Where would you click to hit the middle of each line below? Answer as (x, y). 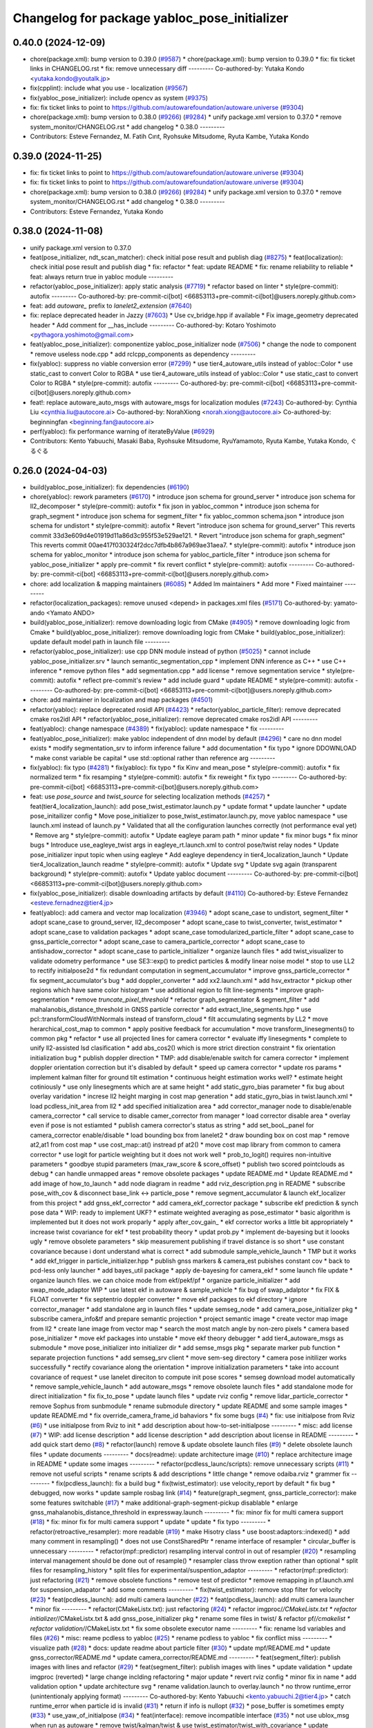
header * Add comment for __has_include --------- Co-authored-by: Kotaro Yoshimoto (153, 325)
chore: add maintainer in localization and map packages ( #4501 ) (122, 700)
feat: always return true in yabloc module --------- (102, 276)
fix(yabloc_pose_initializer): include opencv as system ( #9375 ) (119, 97)
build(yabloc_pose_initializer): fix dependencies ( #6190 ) (110, 487)
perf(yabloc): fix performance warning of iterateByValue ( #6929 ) (122, 431)
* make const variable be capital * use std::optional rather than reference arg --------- (153, 758)
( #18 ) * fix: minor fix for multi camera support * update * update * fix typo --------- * (150, 1522)
